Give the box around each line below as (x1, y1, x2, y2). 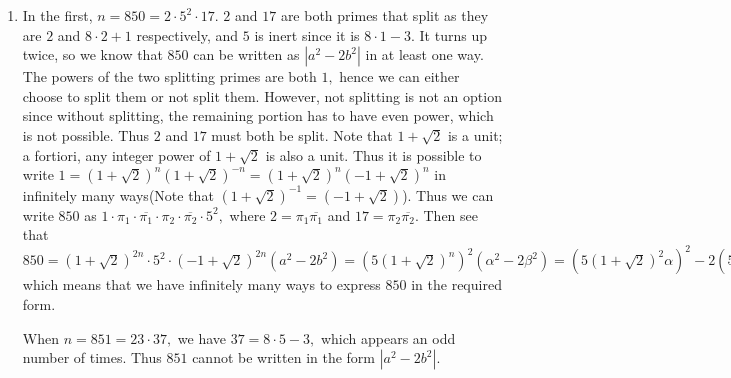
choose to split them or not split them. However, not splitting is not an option (22, 85, 502, 106)
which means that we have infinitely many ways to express (22, 274, 381, 295)
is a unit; (447, 124, 503, 145)
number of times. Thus (22, 347, 162, 368)
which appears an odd (320, 327, 456, 348)
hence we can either (339, 66, 460, 87)
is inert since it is (254, 24, 360, 45)
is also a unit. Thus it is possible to (265, 144, 482, 165)
